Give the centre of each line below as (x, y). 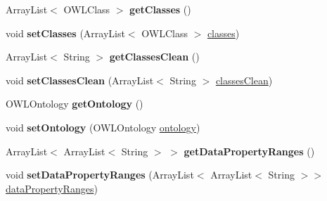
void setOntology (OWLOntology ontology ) (103, 127)
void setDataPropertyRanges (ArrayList (100, 175)
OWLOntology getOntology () (75, 104)
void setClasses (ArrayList (65, 33)
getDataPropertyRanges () (249, 151)
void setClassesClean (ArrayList (80, 80)
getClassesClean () (154, 57)
